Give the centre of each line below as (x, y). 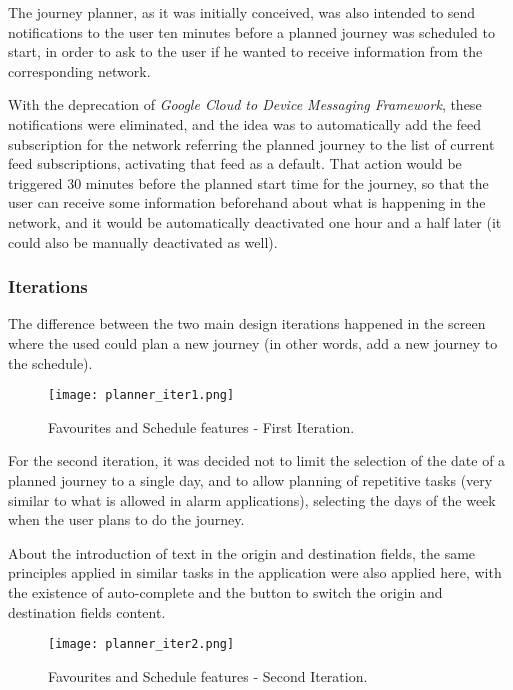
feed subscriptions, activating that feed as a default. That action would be (235, 163)
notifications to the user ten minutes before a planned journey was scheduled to (252, 31)
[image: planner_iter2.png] (141, 644)
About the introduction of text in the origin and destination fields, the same (242, 552)
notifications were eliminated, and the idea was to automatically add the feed (245, 123)
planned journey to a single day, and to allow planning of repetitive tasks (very (250, 479)
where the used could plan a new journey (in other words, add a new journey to (253, 342)
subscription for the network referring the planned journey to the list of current (251, 143)
